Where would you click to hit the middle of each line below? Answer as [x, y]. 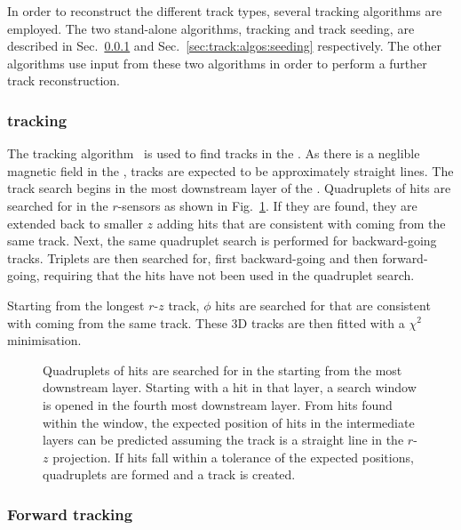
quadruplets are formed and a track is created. [169, 474]
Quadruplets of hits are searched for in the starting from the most [223, 369]
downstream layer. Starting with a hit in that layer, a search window [230, 387]
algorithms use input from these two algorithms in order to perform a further [217, 63]
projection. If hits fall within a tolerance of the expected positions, [233, 457]
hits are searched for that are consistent [323, 305]
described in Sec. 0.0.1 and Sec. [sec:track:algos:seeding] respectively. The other [225, 46]
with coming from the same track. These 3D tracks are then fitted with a [206, 322]
